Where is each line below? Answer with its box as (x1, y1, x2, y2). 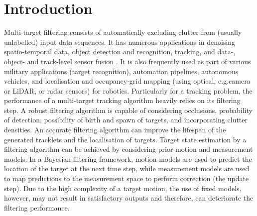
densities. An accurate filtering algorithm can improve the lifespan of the (4, 124, 226, 135)
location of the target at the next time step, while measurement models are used (4, 163, 250, 174)
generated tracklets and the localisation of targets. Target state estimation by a (4, 134, 247, 144)
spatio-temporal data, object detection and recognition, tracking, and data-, (4, 46, 236, 57)
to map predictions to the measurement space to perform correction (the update (4, 173, 249, 184)
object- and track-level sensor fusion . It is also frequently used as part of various (4, 56, 251, 66)
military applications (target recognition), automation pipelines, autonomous (4, 66, 239, 76)
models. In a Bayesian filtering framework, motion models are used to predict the (4, 153, 252, 164)
